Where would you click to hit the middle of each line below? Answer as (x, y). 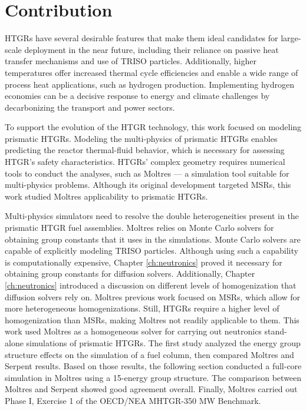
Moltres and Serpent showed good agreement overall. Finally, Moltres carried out (151, 389)
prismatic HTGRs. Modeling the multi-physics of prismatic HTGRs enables (141, 138)
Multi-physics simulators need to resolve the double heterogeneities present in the (152, 216)
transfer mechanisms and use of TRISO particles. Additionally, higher (131, 61)
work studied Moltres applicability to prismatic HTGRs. (106, 196)
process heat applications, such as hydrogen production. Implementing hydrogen (149, 84)
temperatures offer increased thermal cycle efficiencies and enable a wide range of (152, 72)
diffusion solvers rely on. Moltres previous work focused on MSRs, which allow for (153, 296)
